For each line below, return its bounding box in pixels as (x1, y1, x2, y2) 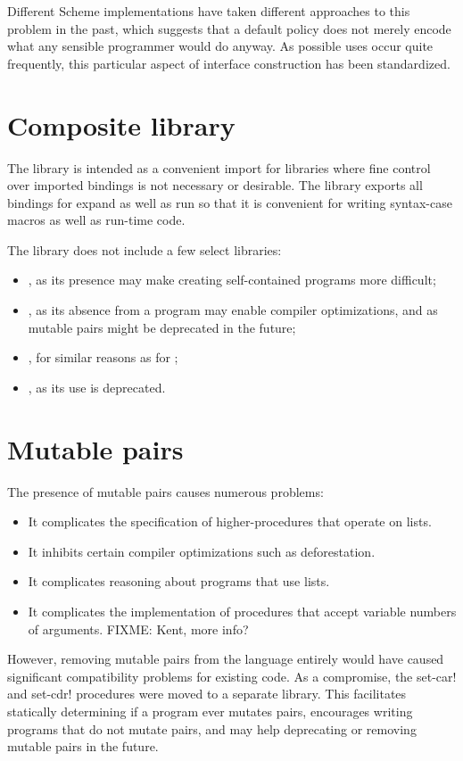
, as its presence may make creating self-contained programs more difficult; (28, 270, 436, 289)
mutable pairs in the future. (7, 737, 159, 756)
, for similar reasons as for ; (28, 348, 178, 367)
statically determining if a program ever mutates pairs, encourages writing (7, 701, 413, 720)
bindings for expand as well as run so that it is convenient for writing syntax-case (7, 193, 452, 211)
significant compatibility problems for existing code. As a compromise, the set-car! (7, 666, 457, 685)
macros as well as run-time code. (7, 211, 186, 229)
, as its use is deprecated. (28, 377, 166, 396)
